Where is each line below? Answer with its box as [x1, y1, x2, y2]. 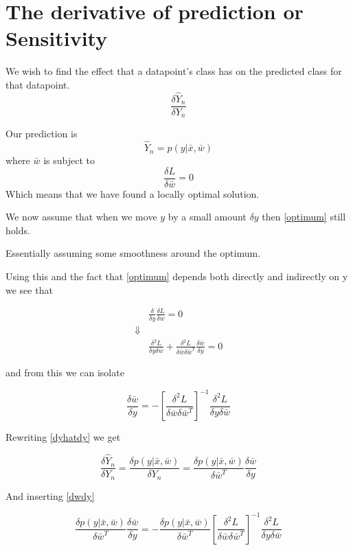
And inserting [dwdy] [5, 488, 95, 503]
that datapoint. [5, 77, 70, 91]
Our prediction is [5, 126, 78, 141]
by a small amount [168, 209, 247, 224]
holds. [5, 222, 30, 237]
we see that [5, 282, 53, 297]
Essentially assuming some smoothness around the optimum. [5, 246, 261, 260]
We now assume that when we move [5, 209, 157, 224]
